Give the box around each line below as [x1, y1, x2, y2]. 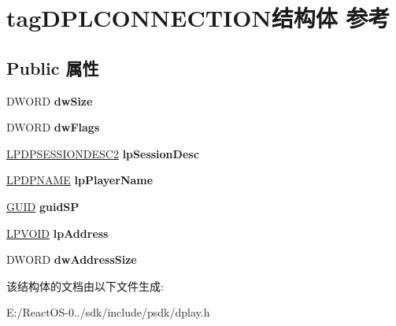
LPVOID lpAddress [6, 224, 109, 241]
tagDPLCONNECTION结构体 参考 [6, 2, 390, 34]
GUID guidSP [6, 198, 80, 214]
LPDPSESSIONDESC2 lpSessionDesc [6, 145, 199, 161]
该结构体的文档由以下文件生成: [6, 277, 164, 294]
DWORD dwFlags [6, 119, 100, 135]
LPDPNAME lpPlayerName [6, 172, 154, 188]
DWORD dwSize [6, 92, 93, 109]
